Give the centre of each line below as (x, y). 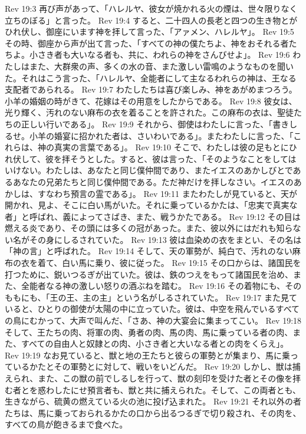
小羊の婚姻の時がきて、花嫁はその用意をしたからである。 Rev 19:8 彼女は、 (151, 101)
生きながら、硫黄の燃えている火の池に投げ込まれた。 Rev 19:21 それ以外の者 (153, 401)
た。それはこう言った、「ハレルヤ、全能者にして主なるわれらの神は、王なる (151, 78)
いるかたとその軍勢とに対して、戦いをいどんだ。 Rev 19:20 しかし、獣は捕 (157, 366)
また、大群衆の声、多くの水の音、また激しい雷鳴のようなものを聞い (161, 66)
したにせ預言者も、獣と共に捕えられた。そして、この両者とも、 (177, 389)
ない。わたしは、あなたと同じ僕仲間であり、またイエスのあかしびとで (157, 170)
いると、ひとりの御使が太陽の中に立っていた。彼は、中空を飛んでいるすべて (152, 309)
